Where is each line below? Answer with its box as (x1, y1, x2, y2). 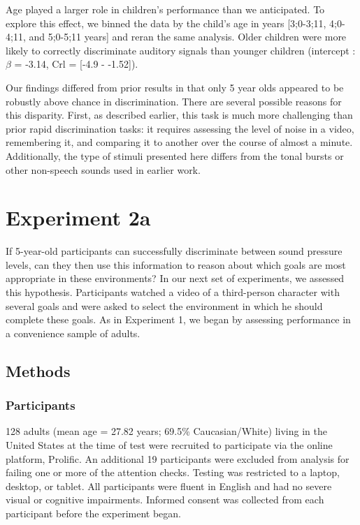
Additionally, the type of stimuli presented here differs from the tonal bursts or (6, 148, 344, 163)
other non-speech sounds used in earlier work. (6, 162, 201, 177)
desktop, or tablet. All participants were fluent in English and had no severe (6, 478, 332, 493)
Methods (6, 360, 71, 381)
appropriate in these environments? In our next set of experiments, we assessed (6, 271, 345, 286)
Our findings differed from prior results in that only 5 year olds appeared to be (6, 80, 344, 94)
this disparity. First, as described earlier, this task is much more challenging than (6, 108, 353, 122)
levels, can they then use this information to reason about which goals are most (6, 257, 346, 272)
